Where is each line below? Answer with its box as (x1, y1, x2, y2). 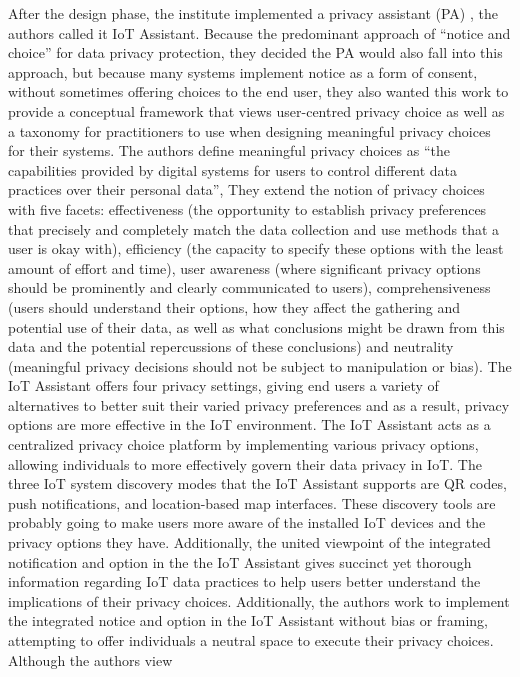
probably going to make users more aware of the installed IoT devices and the (8, 512, 486, 533)
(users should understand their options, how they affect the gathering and (8, 296, 461, 317)
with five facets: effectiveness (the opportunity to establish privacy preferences (8, 198, 487, 219)
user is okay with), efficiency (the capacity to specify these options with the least (8, 238, 504, 259)
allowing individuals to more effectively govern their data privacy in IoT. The (8, 453, 482, 474)
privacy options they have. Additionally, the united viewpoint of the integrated (8, 532, 491, 553)
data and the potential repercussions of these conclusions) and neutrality (8, 336, 454, 357)
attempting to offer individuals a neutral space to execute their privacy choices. (8, 630, 494, 650)
